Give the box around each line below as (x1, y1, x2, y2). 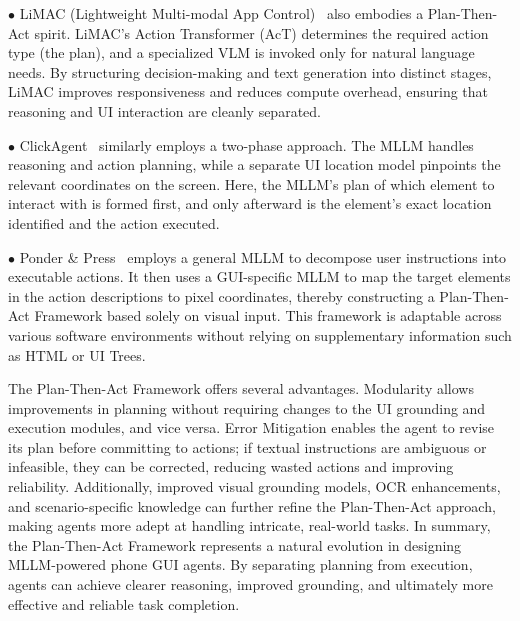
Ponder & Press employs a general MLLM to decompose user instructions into (19, 246, 507, 267)
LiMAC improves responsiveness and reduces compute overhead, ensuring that (8, 81, 489, 102)
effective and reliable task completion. (8, 593, 240, 614)
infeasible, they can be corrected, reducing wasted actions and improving (8, 456, 454, 477)
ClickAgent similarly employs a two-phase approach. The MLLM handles (19, 134, 474, 155)
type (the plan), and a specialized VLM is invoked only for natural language (8, 42, 475, 63)
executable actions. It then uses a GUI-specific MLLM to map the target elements (8, 266, 511, 287)
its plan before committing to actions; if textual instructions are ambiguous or (8, 436, 487, 457)
